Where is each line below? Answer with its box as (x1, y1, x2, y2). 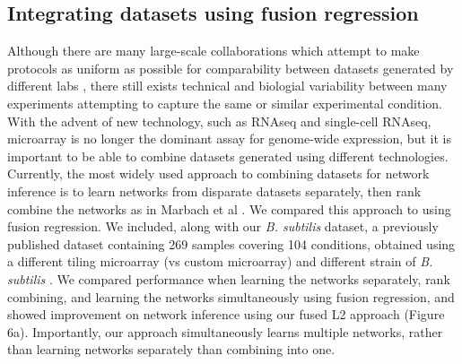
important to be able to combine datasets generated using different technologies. (7, 146, 449, 165)
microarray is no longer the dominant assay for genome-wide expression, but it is (7, 129, 451, 148)
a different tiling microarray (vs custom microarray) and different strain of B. (7, 252, 433, 271)
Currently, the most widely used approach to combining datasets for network (7, 164, 430, 183)
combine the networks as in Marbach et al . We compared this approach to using (7, 199, 451, 218)
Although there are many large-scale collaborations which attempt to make (7, 41, 420, 60)
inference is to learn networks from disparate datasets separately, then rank (7, 181, 422, 200)
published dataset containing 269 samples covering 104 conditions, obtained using (7, 234, 456, 253)
